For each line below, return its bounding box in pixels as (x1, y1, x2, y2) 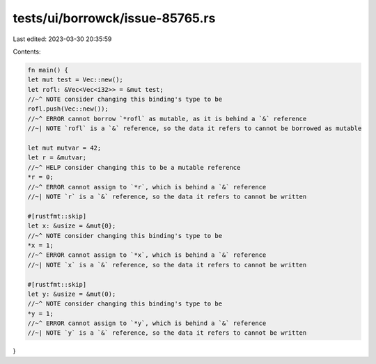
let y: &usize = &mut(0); (27, 290, 116, 298)
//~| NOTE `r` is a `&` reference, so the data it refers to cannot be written (27, 193, 307, 200)
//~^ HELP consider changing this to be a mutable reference (27, 164, 241, 171)
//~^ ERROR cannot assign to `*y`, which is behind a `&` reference (27, 319, 267, 327)
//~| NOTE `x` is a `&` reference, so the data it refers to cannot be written (27, 261, 307, 269)
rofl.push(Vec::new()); (27, 105, 109, 113)
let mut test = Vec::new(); (27, 76, 123, 84)
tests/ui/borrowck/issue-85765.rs (13, 10, 216, 26)
